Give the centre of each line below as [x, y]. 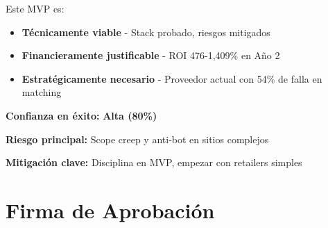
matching [42, 92]
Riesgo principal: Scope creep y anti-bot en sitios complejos [137, 139]
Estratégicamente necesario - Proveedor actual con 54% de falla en [172, 78]
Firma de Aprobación [110, 210]
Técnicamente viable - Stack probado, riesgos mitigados [146, 32]
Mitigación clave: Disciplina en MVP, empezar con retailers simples [154, 162]
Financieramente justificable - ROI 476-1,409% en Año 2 [151, 55]
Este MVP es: [35, 8]
